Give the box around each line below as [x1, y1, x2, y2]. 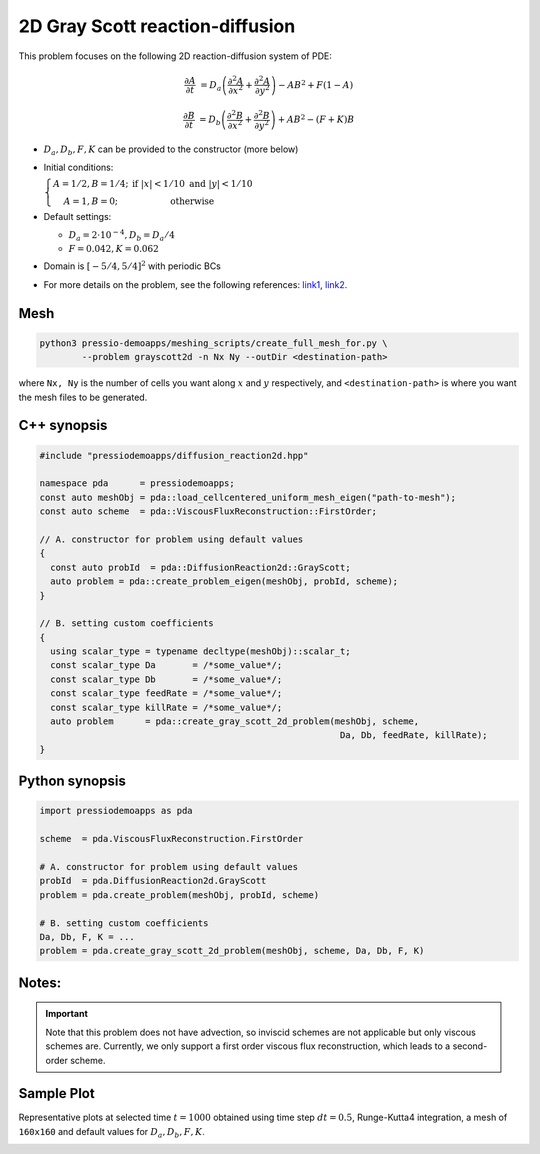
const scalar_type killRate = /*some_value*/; [50, 701, 283, 713]
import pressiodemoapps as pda [39, 805, 194, 817]
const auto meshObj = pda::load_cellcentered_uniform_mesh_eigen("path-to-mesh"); [39, 491, 457, 503]
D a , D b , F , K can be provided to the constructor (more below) [43, 143, 299, 157]
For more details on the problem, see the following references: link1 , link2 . [43, 278, 348, 290]
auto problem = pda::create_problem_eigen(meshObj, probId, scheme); [50, 576, 399, 587]
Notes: [18, 974, 62, 991]
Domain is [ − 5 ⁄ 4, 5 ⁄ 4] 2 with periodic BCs [43, 259, 222, 272]
